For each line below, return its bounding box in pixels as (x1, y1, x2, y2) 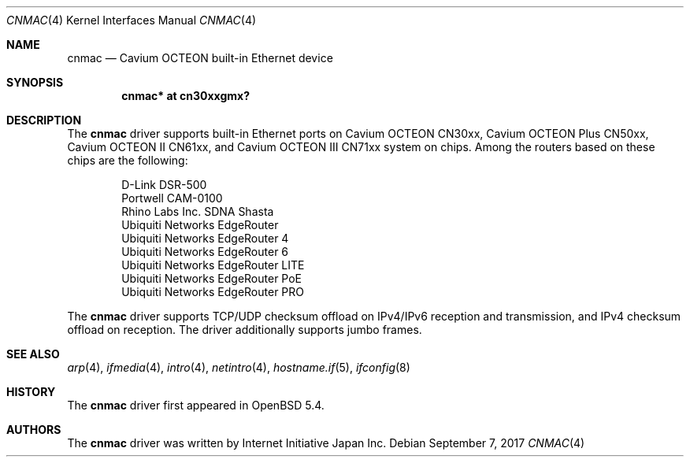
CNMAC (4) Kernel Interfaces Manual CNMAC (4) (6, 13, 257, 27)
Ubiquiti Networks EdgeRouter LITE (121, 258, 305, 272)
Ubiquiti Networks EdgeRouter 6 (121, 245, 289, 258)
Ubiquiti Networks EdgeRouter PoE (121, 272, 302, 285)
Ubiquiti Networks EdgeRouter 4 (121, 231, 289, 245)
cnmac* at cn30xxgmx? (121, 89, 250, 102)
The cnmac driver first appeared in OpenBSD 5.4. (67, 398, 325, 412)
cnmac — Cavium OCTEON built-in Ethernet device (67, 51, 333, 65)
